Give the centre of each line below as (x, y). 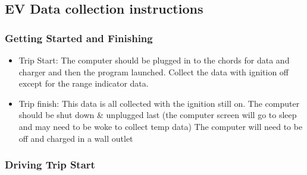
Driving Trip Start (50, 165)
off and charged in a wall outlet (76, 138)
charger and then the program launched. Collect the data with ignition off (154, 71)
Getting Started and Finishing (79, 38)
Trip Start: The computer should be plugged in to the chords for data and (154, 60)
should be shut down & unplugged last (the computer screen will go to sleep (158, 115)
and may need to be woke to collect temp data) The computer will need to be (161, 126)
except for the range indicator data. (84, 83)
